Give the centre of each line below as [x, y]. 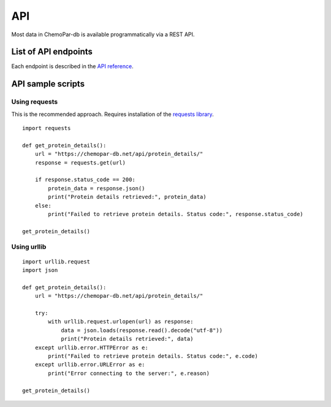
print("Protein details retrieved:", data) [127, 339]
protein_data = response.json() [97, 188]
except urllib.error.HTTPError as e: [91, 347]
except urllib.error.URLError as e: [90, 365]
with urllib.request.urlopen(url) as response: [121, 322]
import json [40, 270]
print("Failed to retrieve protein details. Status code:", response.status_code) [176, 214]
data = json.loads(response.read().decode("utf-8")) [142, 330]
